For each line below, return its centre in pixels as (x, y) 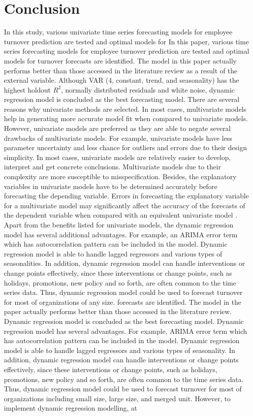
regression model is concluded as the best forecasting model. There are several (122, 99)
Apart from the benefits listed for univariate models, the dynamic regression (119, 224)
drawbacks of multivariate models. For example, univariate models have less (118, 138)
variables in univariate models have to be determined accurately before (111, 186)
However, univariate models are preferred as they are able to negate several (117, 128)
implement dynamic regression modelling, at (71, 408)
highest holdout (27, 89)
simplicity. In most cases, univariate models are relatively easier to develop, (117, 157)
